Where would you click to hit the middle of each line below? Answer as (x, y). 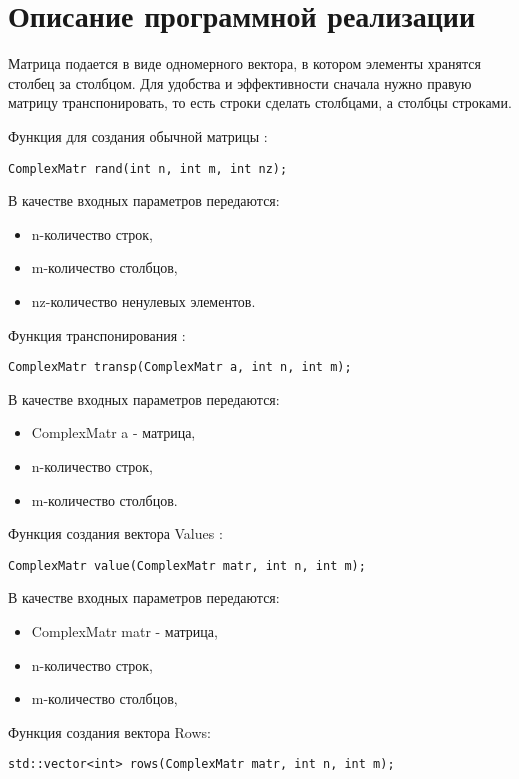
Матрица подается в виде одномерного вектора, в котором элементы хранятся (244, 63)
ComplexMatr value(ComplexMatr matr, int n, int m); (187, 565)
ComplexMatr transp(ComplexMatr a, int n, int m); (180, 367)
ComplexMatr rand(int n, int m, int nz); (148, 168)
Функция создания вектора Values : (115, 533)
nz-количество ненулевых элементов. (143, 300)
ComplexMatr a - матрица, (113, 432)
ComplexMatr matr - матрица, (124, 631)
